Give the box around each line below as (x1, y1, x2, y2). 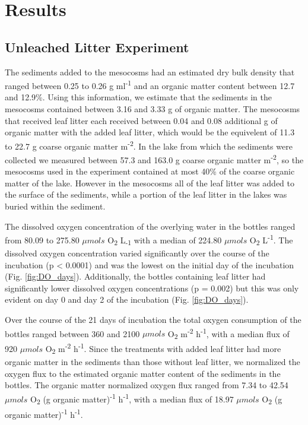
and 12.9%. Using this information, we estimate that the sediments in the (5, 91, 272, 103)
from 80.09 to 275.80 (5, 233, 80, 246)
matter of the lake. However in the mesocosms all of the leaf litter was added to (5, 176, 295, 189)
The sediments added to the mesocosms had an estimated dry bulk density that (5, 65, 295, 78)
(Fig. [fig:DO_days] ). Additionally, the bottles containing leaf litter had (5, 270, 266, 283)
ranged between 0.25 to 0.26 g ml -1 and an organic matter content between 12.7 (5, 78, 295, 91)
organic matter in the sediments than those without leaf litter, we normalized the (5, 356, 300, 368)
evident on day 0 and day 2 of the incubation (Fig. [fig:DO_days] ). (5, 293, 249, 306)
